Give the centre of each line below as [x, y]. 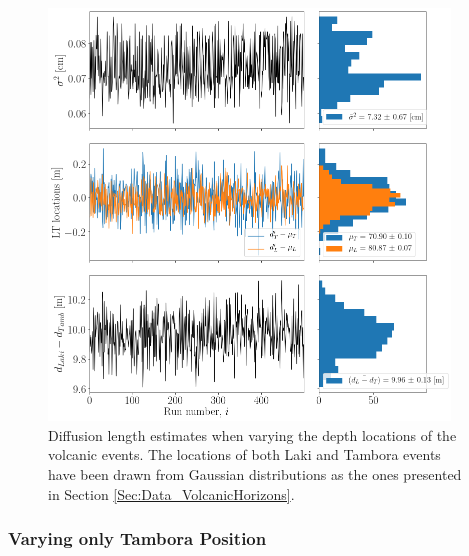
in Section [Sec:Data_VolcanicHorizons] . [171, 493]
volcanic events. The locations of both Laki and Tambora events [244, 454]
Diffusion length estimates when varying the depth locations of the [252, 434]
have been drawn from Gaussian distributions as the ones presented [255, 474]
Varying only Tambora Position [137, 538]
